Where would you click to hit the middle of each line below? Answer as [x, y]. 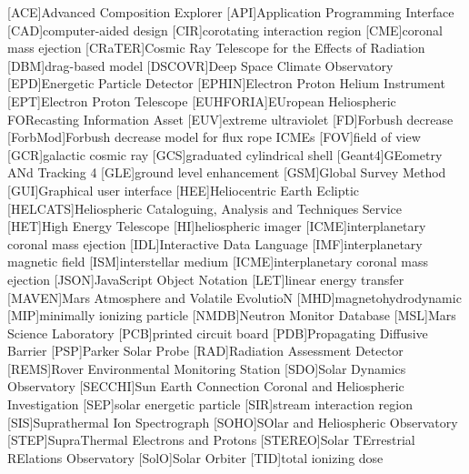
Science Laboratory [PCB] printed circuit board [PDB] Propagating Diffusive [218, 333]
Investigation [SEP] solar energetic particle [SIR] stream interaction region [210, 404]
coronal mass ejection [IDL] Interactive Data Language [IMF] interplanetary [215, 243]
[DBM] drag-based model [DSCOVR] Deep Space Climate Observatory [200, 65]
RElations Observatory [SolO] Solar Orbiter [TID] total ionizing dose [195, 457]
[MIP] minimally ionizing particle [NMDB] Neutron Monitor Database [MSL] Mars [232, 315]
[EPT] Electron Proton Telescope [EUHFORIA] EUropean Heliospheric [202, 101]
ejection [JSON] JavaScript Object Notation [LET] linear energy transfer [206, 279]
